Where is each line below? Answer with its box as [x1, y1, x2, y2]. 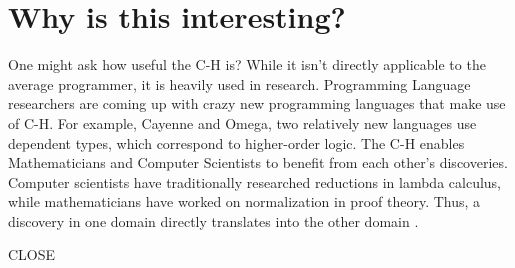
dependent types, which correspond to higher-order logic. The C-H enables [8, 132, 465, 153]
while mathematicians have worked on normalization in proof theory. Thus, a [8, 191, 481, 212]
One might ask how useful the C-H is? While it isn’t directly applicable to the [8, 54, 486, 75]
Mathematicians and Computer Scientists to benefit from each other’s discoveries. [8, 152, 508, 173]
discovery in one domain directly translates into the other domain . [8, 210, 419, 231]
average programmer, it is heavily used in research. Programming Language [8, 73, 471, 94]
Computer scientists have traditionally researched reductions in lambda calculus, [8, 171, 501, 192]
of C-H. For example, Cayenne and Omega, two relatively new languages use [8, 112, 477, 133]
